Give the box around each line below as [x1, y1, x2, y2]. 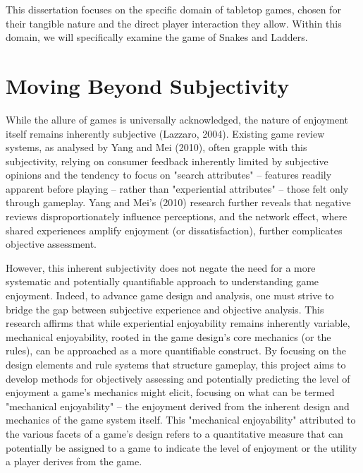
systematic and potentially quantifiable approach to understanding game [6, 274, 319, 289]
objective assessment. [6, 236, 97, 251]
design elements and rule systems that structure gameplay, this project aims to [6, 357, 346, 371]
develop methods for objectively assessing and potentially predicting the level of [6, 371, 350, 385]
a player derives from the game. [6, 454, 142, 469]
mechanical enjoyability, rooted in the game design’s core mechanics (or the [6, 329, 331, 344]
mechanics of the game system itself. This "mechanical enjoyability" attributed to [6, 412, 356, 427]
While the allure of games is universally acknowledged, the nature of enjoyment [6, 112, 349, 126]
